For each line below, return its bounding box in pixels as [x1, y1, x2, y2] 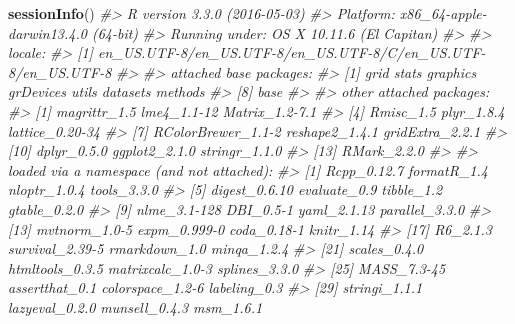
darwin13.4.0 [8, 22, 87, 43]
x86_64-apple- [399, 3, 487, 23]
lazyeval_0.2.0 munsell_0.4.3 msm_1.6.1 [8, 296, 263, 317]
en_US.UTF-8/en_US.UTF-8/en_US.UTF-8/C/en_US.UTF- [98, 42, 486, 63]
